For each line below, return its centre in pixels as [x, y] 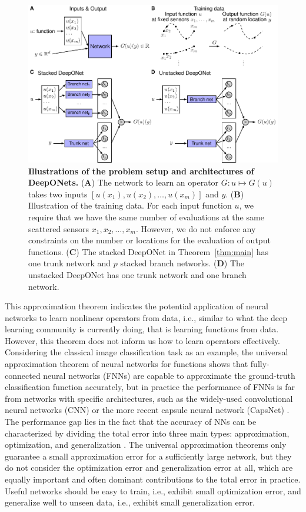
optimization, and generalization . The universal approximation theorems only [146, 445]
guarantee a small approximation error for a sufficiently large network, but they [148, 456]
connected [23, 375]
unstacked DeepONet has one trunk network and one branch [137, 274]
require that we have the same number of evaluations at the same [146, 217]
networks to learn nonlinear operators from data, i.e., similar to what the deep [146, 317]
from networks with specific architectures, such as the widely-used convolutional [149, 398]
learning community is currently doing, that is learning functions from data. [142, 329]
